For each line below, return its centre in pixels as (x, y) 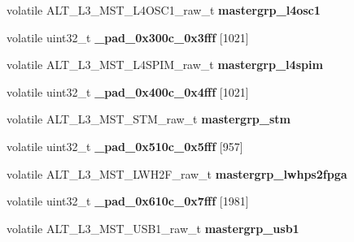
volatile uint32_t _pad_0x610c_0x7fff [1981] (128, 201)
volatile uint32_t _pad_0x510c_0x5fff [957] (125, 146)
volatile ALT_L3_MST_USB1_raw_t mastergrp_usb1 (153, 228)
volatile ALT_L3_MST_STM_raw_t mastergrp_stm (149, 119)
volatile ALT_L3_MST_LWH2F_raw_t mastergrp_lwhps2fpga (177, 173)
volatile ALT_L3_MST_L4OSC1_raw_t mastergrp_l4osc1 (164, 10)
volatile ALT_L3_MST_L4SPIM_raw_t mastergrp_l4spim (165, 65)
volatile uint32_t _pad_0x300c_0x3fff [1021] (128, 37)
